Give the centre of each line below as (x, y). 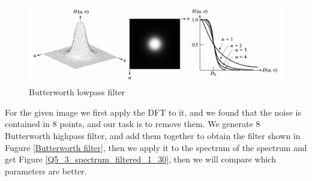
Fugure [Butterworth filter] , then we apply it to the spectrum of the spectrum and (156, 147)
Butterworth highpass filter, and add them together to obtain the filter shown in (153, 136)
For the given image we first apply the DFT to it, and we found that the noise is (153, 112)
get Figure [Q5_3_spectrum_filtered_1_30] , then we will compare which (140, 159)
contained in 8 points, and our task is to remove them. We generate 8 (133, 124)
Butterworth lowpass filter (77, 92)
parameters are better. (46, 171)
